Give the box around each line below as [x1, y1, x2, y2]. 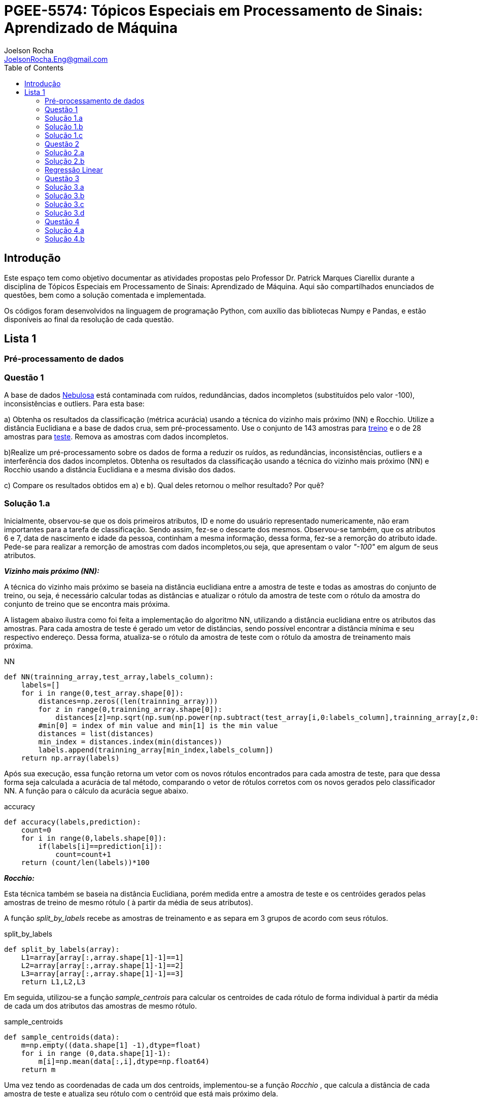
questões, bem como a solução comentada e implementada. [4, 290, 206, 299]
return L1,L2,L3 [21, 977, 86, 986]
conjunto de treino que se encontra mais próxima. [4, 599, 170, 608]
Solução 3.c [45, 199, 84, 209]
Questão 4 [45, 217, 80, 226]
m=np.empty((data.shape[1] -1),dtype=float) [21, 1041, 201, 1049]
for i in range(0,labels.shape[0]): [21, 834, 167, 842]
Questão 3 [45, 174, 80, 183]
